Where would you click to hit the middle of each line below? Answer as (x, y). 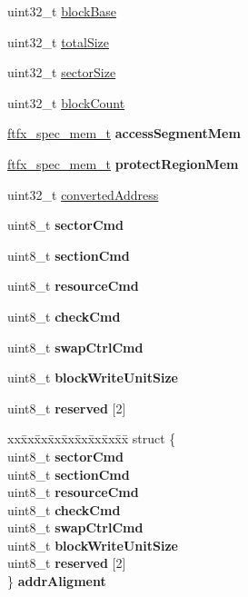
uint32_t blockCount (66, 102)
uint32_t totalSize (59, 41)
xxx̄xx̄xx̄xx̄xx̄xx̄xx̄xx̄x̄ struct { (92, 438)
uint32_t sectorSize (62, 72)
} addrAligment (57, 581)
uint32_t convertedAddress (83, 194)
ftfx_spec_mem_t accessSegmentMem (124, 133)
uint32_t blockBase (62, 11)
